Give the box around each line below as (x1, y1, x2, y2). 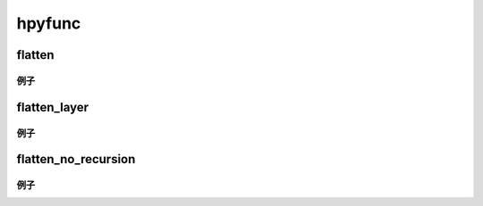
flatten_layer (16, 99, 89, 115)
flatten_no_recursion (16, 152, 136, 167)
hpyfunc (16, 13, 81, 33)
